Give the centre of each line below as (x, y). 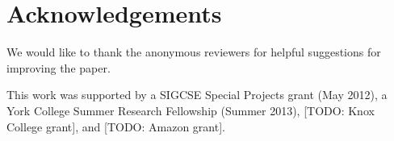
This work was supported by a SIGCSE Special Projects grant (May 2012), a (197, 95)
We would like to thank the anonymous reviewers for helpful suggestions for (194, 52)
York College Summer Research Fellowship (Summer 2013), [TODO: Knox (191, 110)
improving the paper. (59, 67)
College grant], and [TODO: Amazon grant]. (116, 126)
